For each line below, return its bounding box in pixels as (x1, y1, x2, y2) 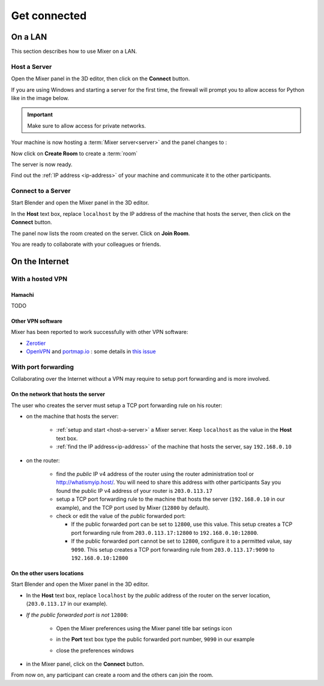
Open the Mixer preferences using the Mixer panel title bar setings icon (56, 624, 232, 632)
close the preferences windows (56, 646, 134, 654)
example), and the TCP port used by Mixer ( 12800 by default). (56, 504, 210, 511)
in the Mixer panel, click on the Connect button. (26, 660, 145, 668)
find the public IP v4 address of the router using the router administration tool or (56, 471, 254, 478)
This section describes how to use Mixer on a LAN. (11, 48, 137, 55)
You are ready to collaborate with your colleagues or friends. (11, 240, 161, 248)
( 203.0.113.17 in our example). (26, 600, 108, 607)
